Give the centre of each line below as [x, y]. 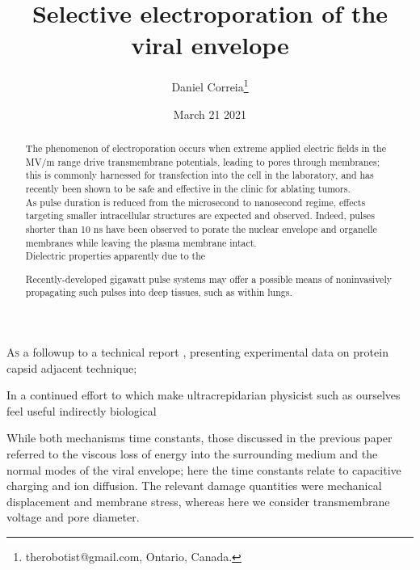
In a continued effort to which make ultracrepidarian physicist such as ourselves [204, 395]
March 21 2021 [210, 114]
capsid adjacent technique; [72, 367]
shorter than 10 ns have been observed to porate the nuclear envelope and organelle [201, 228]
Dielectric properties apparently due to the [115, 256]
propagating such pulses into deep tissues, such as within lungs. [159, 292]
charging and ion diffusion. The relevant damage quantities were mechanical [194, 486]
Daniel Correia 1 [210, 85]
